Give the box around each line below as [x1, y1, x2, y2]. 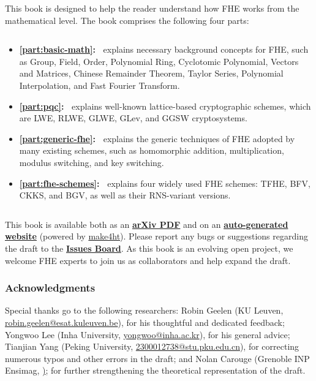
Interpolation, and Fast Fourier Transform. [19, 78, 180, 91]
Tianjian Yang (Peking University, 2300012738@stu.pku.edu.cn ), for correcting [5, 340, 299, 353]
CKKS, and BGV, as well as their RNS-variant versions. [19, 189, 231, 202]
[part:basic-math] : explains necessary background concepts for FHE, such [19, 43, 309, 56]
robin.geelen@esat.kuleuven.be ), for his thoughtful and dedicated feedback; [5, 315, 285, 328]
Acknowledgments [5, 280, 96, 295]
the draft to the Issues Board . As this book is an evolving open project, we [5, 241, 293, 254]
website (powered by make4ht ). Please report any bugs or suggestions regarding [5, 230, 308, 243]
